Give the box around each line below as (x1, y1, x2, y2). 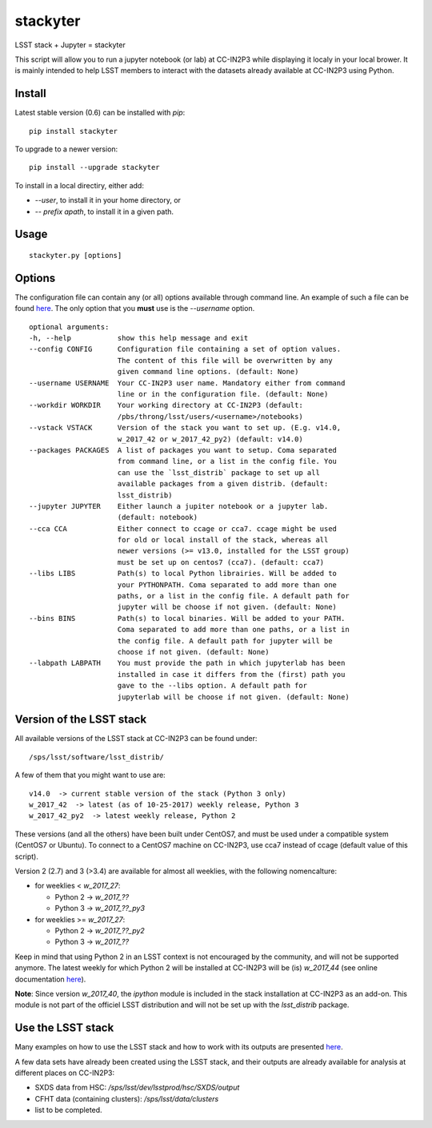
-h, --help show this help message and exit (29, 333, 249, 343)
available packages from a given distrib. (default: (117, 479, 329, 489)
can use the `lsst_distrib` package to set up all (117, 468, 320, 477)
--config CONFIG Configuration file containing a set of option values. (29, 344, 342, 354)
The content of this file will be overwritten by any (117, 356, 333, 365)
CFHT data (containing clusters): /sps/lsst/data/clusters (34, 1094, 219, 1103)
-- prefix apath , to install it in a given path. (34, 207, 174, 216)
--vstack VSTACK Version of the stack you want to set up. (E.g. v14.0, (29, 423, 342, 433)
